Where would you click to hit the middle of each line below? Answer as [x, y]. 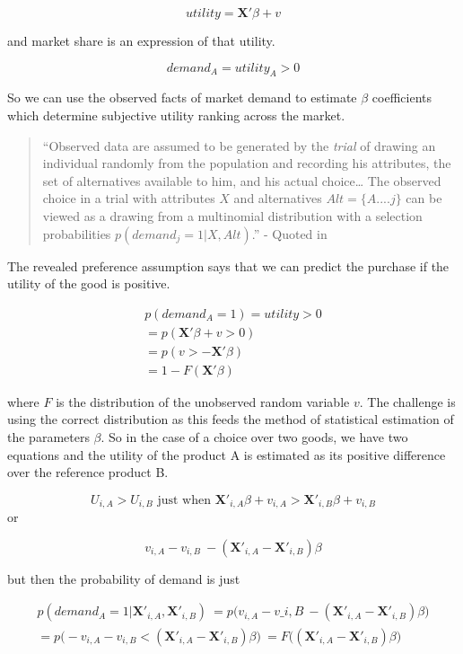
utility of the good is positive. [89, 283]
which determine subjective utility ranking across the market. [176, 115]
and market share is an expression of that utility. [141, 40]
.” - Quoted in [289, 233]
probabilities [77, 233]
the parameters [48, 437]
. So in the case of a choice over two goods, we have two [254, 437]
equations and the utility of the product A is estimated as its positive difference [227, 454]
